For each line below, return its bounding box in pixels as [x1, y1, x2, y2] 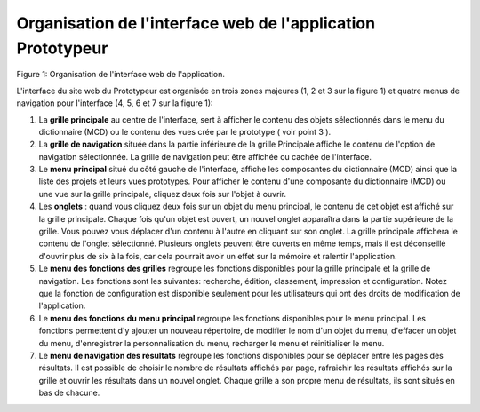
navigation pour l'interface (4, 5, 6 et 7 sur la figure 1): [16, 98, 213, 108]
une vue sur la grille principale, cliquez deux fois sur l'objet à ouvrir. [38, 188, 286, 199]
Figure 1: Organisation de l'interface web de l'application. [16, 69, 226, 80]
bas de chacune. [38, 387, 100, 399]
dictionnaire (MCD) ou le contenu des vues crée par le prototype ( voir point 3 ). [38, 126, 332, 137]
